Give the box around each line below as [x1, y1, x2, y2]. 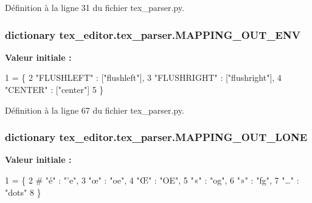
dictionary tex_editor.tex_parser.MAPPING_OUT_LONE [5, 129, 308, 145]
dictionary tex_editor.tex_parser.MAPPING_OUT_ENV [5, 27, 300, 42]
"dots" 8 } [5, 185, 41, 198]
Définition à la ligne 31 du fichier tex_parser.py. [5, 1, 184, 13]
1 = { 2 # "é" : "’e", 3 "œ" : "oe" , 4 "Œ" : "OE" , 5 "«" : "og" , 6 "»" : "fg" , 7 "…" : [5, 174, 299, 186]
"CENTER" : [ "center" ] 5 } [5, 83, 104, 95]
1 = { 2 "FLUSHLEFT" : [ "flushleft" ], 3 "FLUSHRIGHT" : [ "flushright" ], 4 [5, 71, 282, 84]
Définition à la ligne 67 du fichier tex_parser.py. [5, 103, 184, 116]
